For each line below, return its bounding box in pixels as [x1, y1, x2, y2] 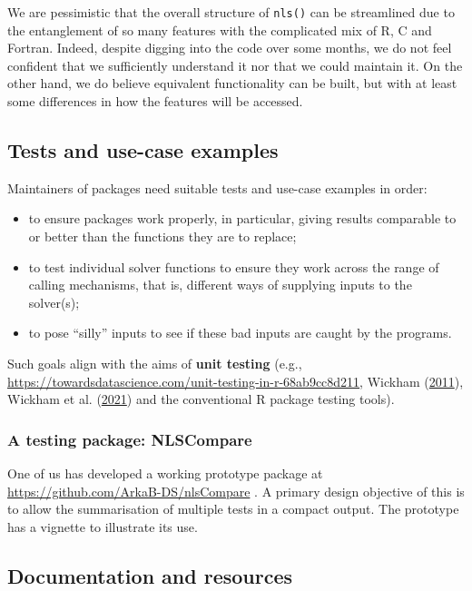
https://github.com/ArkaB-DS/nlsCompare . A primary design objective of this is [7, 481, 465, 500]
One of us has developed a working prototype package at [7, 463, 323, 482]
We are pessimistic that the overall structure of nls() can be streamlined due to [7, 3, 455, 21]
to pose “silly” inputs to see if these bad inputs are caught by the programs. [28, 323, 452, 342]
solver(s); [28, 292, 80, 311]
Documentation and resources [7, 561, 293, 589]
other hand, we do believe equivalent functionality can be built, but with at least [7, 74, 457, 93]
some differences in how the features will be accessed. [7, 92, 303, 111]
